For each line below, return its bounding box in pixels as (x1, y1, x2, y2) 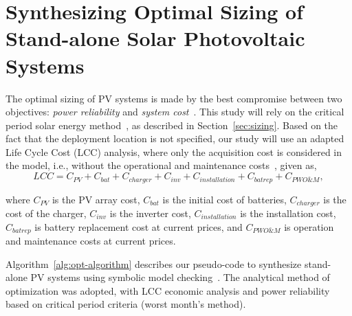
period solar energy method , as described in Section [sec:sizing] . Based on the (5, 117, 338, 132)
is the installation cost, (240, 205, 336, 220)
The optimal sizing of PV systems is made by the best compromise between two (5, 91, 342, 105)
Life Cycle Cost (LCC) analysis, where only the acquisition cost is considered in (5, 144, 342, 159)
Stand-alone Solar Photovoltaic (5, 24, 305, 52)
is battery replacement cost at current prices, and (34, 219, 243, 234)
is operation (284, 219, 334, 234)
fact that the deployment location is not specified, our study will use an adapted (5, 131, 344, 146)
